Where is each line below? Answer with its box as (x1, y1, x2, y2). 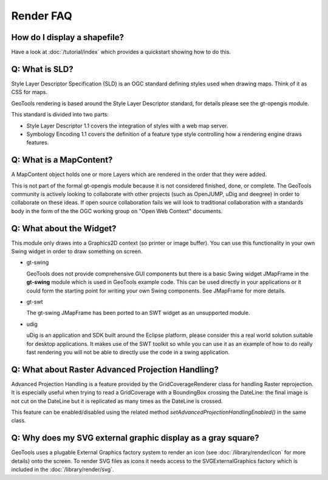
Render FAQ (11, 9, 72, 22)
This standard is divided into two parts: (11, 111, 109, 118)
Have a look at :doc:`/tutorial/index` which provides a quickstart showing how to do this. (11, 49, 231, 56)
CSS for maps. (11, 89, 48, 96)
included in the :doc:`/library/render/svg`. (11, 466, 114, 473)
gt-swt (26, 298, 43, 306)
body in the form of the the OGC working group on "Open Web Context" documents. (11, 207, 223, 215)
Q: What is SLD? (11, 64, 73, 74)
